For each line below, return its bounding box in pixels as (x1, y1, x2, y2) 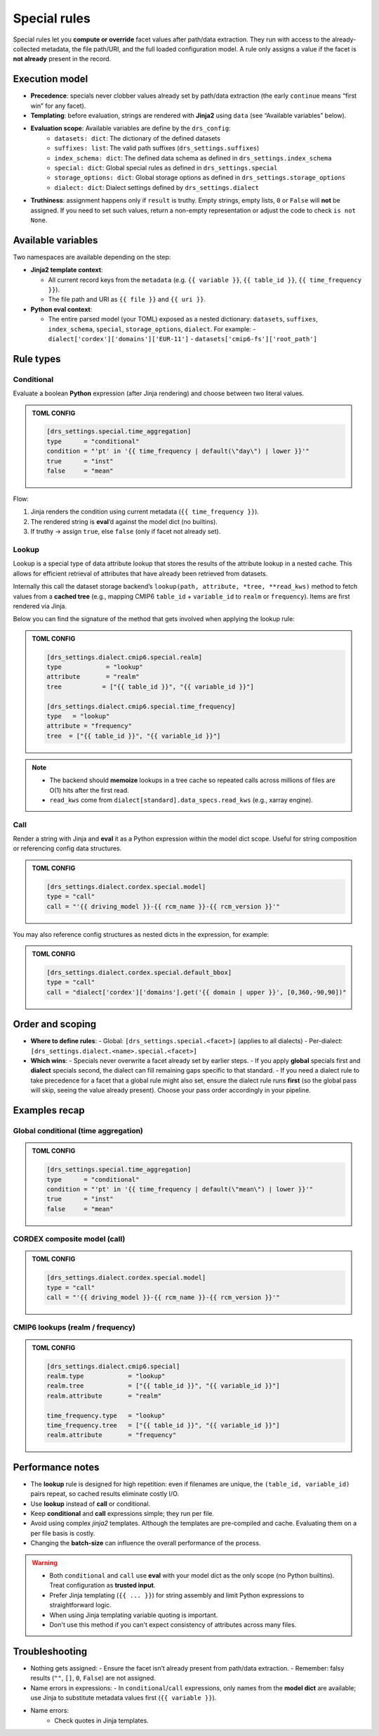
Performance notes (13, 1461, 100, 1473)
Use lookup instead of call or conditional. (30, 1499, 151, 1508)
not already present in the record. (13, 55, 112, 63)
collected (13, 44, 40, 53)
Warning (32, 1558, 58, 1566)
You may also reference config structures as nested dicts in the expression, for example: (13, 930, 270, 938)
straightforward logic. (49, 1601, 112, 1609)
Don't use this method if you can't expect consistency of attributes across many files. (49, 1620, 297, 1628)
